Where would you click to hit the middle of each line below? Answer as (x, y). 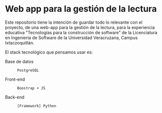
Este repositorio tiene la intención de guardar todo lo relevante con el (74, 22)
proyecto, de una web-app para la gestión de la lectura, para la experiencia (80, 27)
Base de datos (19, 61)
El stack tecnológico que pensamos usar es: (49, 52)
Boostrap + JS (31, 88)
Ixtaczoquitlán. (20, 42)
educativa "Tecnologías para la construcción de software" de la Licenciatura (81, 32)
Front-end (15, 79)
